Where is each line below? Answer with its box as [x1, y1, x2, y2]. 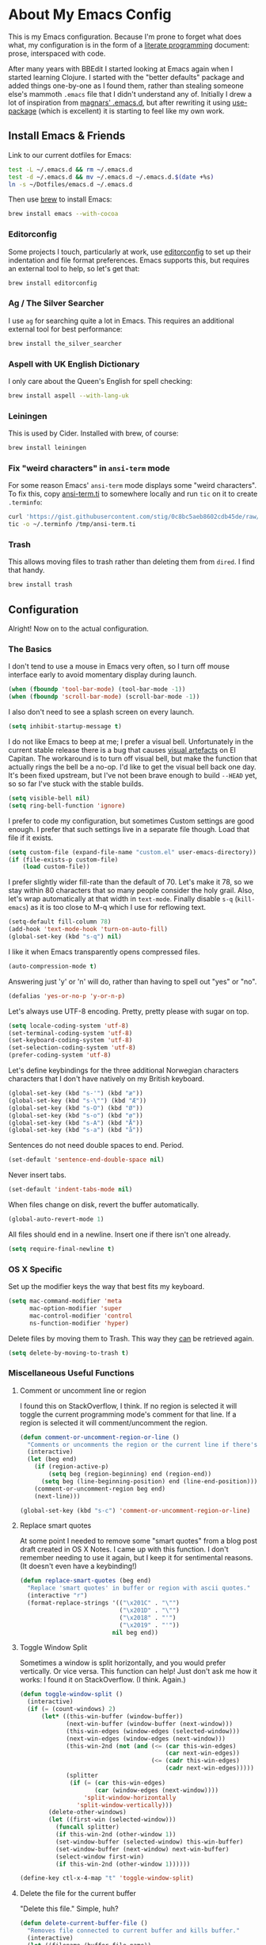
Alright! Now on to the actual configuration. [8, 623, 149, 633]
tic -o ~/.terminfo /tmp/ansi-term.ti [8, 520, 136, 528]
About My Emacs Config [8, 6, 172, 24]
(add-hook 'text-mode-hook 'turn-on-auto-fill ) [8, 926, 169, 934]
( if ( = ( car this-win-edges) [70, 1778, 166, 1786]
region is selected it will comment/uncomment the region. [19, 1418, 208, 1427]
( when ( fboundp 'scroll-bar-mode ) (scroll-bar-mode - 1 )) [8, 692, 200, 701]
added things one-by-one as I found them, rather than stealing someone [8, 81, 244, 90]
